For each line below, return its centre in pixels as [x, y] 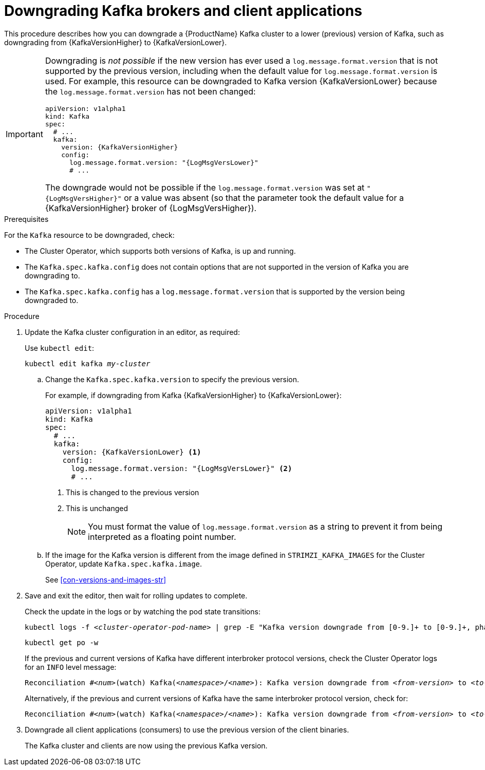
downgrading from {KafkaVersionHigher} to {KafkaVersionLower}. [116, 42]
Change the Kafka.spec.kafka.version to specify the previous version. [172, 379]
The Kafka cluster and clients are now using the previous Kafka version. [146, 745]
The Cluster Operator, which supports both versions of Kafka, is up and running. [160, 251]
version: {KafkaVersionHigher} [120, 147]
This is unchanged [97, 508]
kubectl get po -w [62, 642]
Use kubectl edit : [60, 348]
